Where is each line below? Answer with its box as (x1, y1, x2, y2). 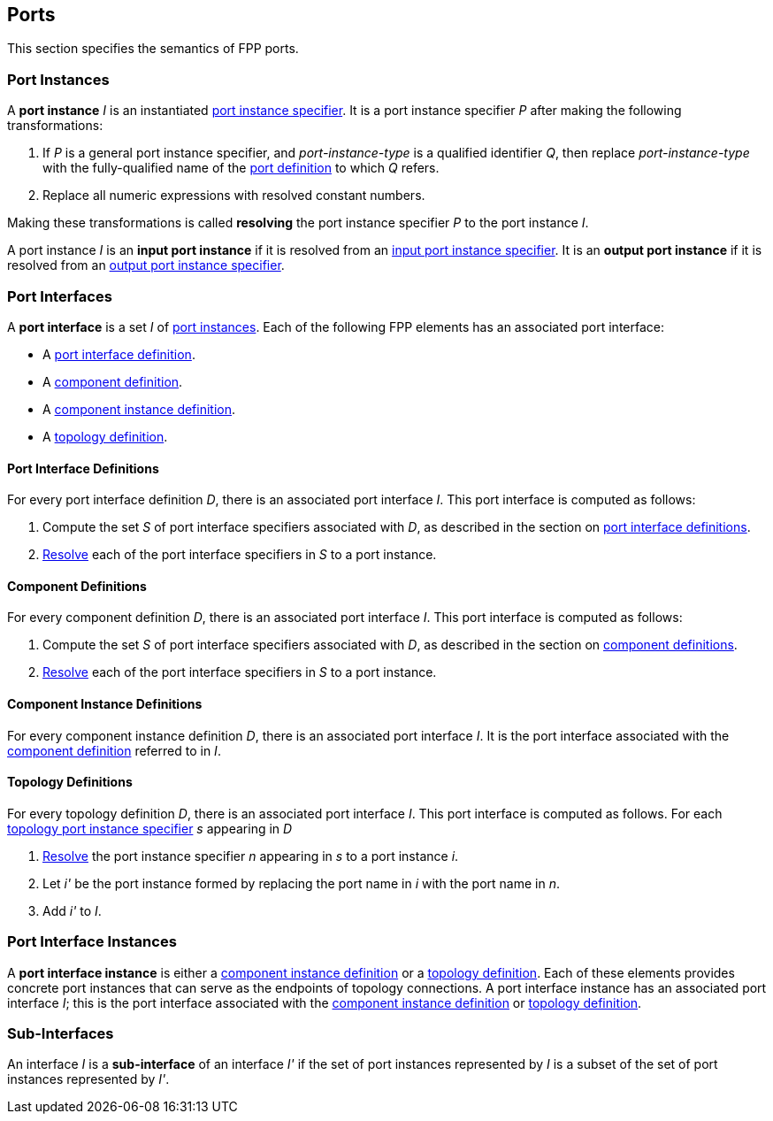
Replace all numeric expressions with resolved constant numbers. (42, 188, 425, 203)
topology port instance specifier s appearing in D (7, 820, 293, 836)
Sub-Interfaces (7, 1024, 114, 1042)
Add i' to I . (42, 902, 102, 918)
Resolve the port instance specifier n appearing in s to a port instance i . (42, 848, 459, 864)
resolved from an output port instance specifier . (7, 257, 285, 273)
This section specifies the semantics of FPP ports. (7, 41, 299, 57)
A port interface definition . (42, 346, 195, 362)
